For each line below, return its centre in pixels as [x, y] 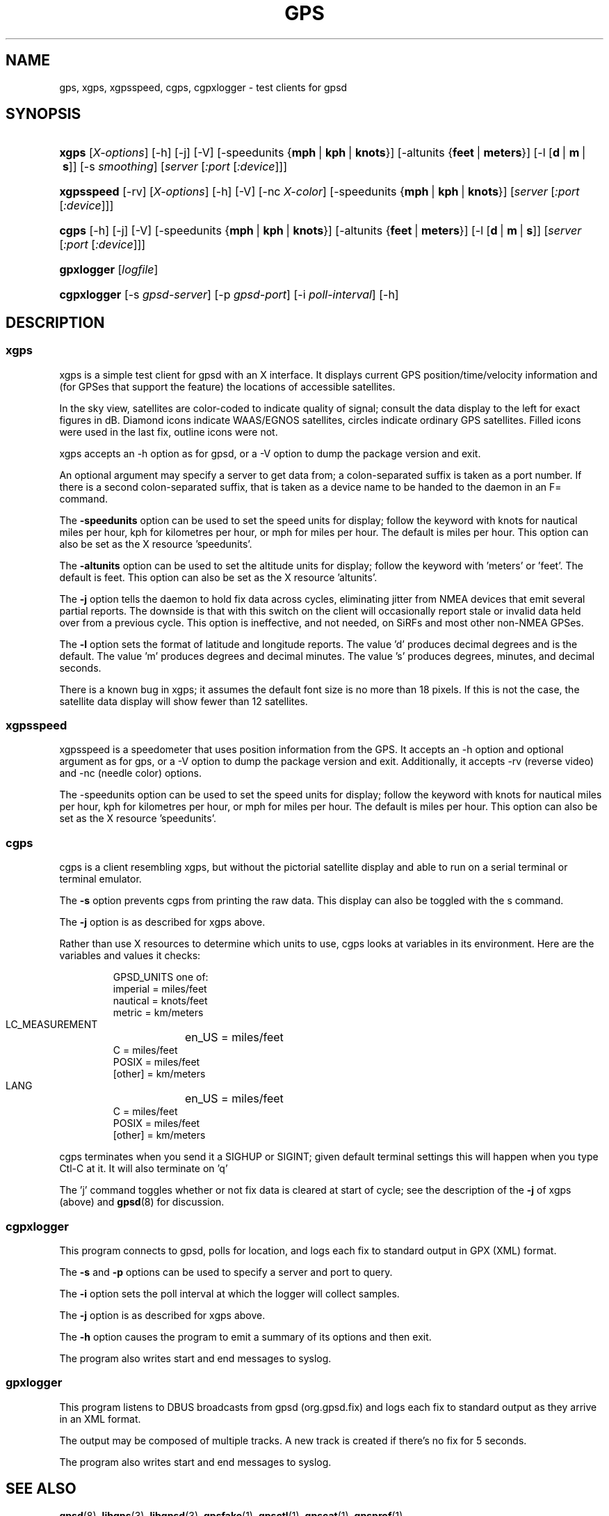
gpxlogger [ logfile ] [109, 270]
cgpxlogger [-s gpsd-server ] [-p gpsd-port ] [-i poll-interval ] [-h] [229, 295]
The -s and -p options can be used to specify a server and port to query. [226, 1272]
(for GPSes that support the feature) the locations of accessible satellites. [227, 386]
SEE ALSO [41, 1489]
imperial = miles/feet [160, 989]
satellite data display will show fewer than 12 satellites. [184, 701]
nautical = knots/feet [160, 1001]
